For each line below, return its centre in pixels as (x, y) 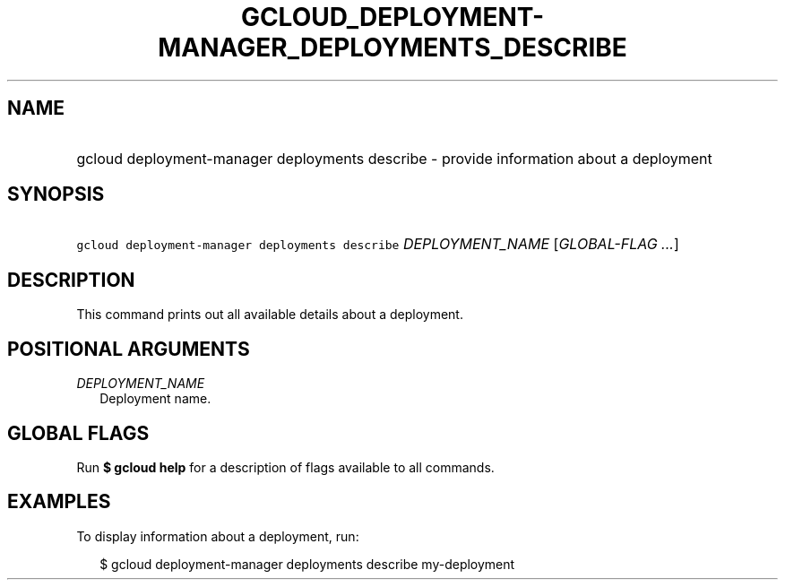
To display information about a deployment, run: (218, 536)
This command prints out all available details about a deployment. (270, 315)
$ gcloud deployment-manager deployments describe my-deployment (307, 564)
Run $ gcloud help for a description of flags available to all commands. (285, 467)
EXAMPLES (59, 502)
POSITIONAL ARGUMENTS (129, 349)
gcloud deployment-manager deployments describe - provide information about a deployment (394, 158)
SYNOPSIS (56, 194)
